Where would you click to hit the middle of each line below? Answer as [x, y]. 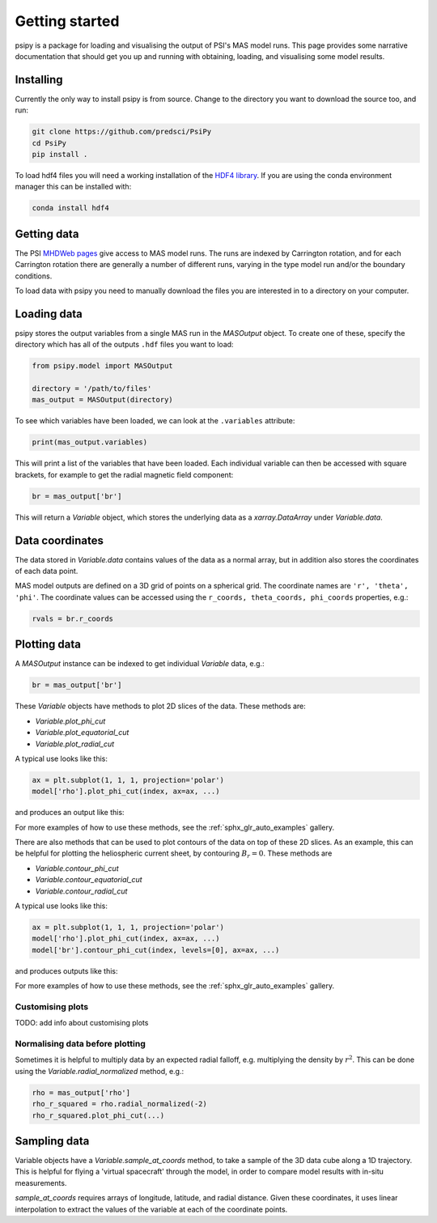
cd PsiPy [49, 143]
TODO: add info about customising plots [82, 1023]
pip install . [60, 154]
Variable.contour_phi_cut [77, 868]
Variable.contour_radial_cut [81, 891]
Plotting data [48, 645]
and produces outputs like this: [66, 970]
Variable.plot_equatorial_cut [82, 733]
